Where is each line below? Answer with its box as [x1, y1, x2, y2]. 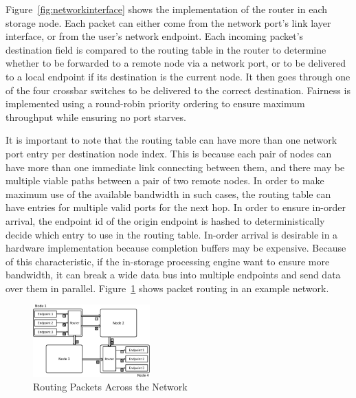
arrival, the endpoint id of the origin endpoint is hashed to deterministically [5, 213, 325, 228]
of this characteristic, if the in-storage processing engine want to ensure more [5, 254, 330, 268]
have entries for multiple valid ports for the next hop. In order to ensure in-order [5, 200, 346, 214]
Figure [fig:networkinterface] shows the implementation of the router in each [5, 2, 328, 16]
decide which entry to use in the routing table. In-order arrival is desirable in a [5, 227, 338, 241]
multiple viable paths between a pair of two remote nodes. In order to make [5, 173, 324, 188]
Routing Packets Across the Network [33, 379, 188, 393]
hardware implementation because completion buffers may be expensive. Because [5, 241, 346, 255]
